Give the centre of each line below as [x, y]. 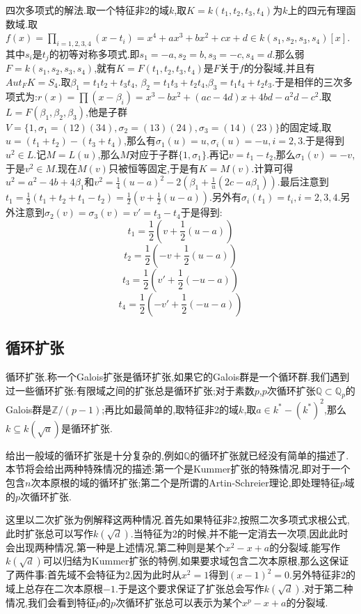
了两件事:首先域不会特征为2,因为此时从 [94, 575]
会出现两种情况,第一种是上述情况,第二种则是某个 [115, 547]
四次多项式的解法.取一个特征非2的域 [87, 10]
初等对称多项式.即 [99, 53]
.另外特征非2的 [323, 575]
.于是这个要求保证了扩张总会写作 [190, 589]
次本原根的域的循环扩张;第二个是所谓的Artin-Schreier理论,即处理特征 [185, 483]
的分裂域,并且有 [279, 68]
